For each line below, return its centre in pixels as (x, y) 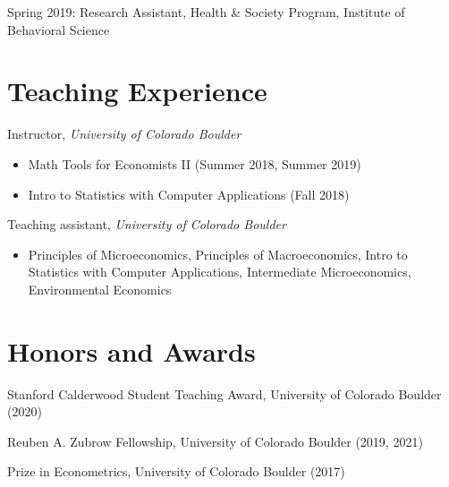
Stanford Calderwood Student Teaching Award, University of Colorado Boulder (224, 393)
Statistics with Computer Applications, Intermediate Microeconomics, (220, 272)
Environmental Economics (100, 289)
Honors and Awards (131, 350)
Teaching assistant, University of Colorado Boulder (147, 224)
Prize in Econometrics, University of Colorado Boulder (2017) (176, 471)
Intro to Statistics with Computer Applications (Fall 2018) (189, 194)
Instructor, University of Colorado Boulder (124, 134)
